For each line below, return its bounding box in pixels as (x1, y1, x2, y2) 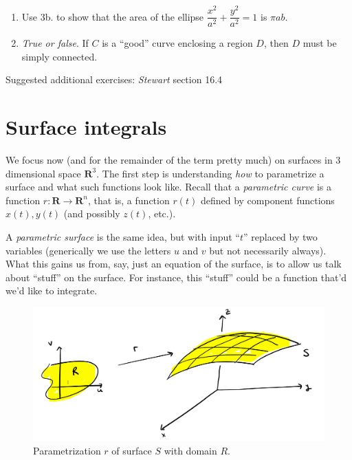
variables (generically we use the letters (5, 243, 171, 257)
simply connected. (21, 49, 98, 63)
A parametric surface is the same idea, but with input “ (5, 230, 240, 244)
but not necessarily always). (209, 243, 327, 257)
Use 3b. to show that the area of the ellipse (21, 9, 204, 23)
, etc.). (148, 206, 176, 221)
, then (263, 36, 289, 50)
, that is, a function (88, 193, 170, 207)
